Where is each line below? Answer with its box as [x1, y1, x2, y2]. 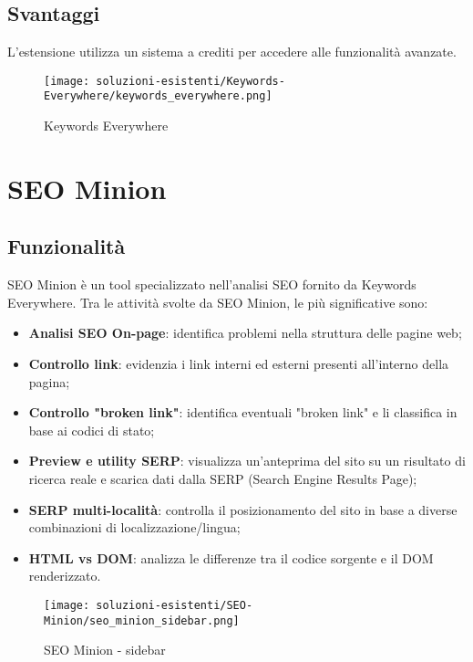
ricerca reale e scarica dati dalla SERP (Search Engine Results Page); [28, 469, 417, 489]
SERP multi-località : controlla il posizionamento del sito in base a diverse [28, 499, 458, 519]
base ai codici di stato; [28, 420, 155, 439]
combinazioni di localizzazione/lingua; [28, 518, 241, 537]
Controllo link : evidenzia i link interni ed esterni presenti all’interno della [28, 354, 449, 373]
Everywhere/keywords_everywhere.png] [44, 89, 272, 103]
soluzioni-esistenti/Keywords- [96, 74, 285, 88]
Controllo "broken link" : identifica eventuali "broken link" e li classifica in [28, 403, 458, 422]
